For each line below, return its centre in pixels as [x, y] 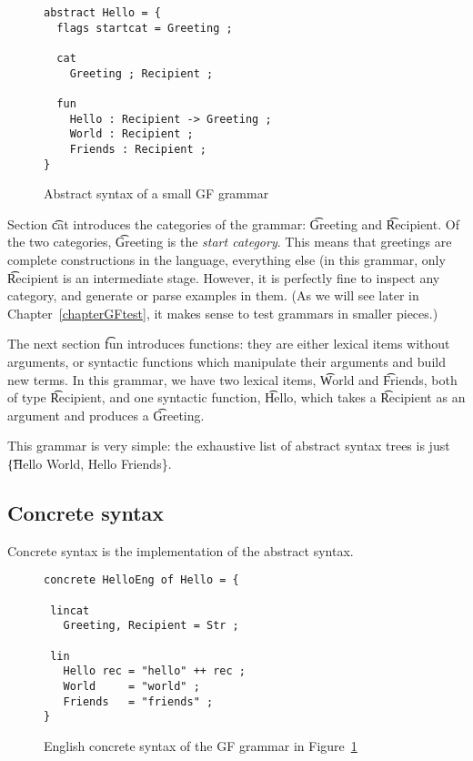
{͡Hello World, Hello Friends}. [90, 463]
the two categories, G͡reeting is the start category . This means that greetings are [230, 242]
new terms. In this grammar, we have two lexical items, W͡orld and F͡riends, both [232, 379]
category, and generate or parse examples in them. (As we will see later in [213, 295]
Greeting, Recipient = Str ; [151, 626]
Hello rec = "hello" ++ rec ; [154, 671]
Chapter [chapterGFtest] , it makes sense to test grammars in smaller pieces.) [223, 313]
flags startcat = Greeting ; [145, 28]
